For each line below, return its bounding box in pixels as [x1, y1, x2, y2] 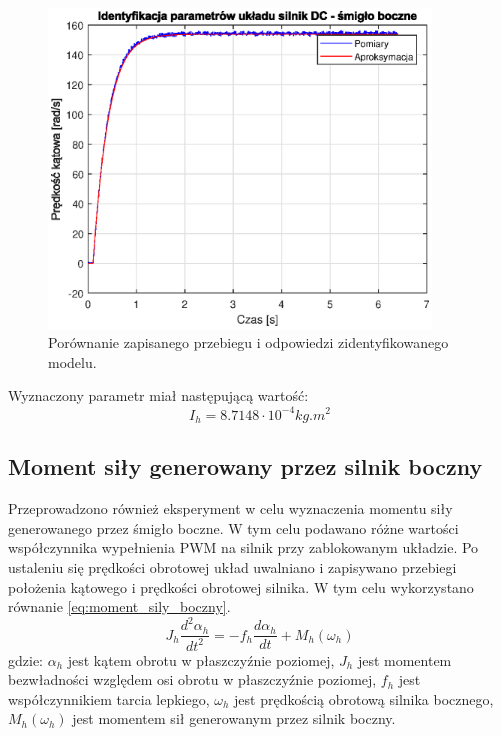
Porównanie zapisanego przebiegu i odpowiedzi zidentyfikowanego [48, 332, 449, 353]
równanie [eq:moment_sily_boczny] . [8, 596, 231, 617]
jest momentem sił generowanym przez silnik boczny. [72, 708, 396, 729]
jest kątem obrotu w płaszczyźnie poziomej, [67, 649, 335, 670]
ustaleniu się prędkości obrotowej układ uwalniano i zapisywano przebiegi [8, 556, 457, 577]
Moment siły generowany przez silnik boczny [8, 451, 483, 482]
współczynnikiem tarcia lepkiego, [8, 688, 210, 709]
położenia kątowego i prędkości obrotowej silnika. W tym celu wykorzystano [8, 576, 474, 597]
